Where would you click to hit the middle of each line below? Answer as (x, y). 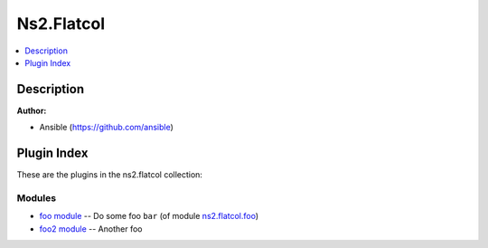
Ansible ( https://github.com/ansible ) (106, 128)
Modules (37, 197)
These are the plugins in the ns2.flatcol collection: (110, 175)
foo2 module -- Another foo (91, 229)
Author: (32, 110)
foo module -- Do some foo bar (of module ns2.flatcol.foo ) (149, 216)
